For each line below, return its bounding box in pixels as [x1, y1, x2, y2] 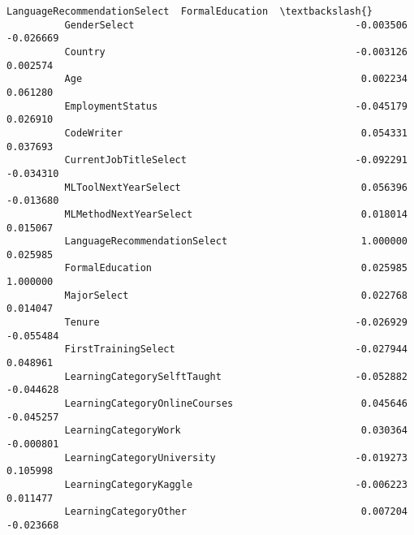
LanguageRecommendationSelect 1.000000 [64, 235, 408, 248]
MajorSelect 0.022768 [64, 289, 408, 301]
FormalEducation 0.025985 [64, 262, 408, 274]
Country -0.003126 [64, 45, 408, 58]
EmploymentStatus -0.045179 [64, 100, 408, 112]
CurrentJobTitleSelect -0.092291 [64, 154, 408, 166]
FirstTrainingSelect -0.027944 [64, 343, 408, 356]
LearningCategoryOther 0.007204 [64, 506, 408, 518]
